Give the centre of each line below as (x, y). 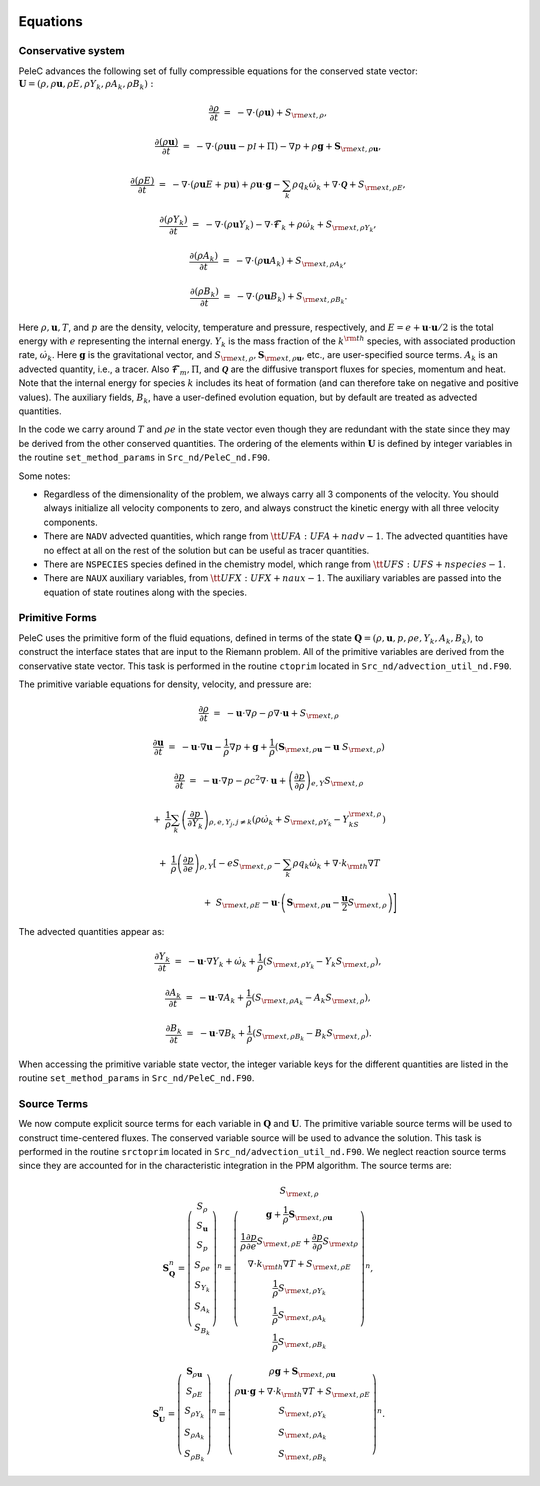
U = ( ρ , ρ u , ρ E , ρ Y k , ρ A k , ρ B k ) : (86, 85)
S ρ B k (194, 1455)
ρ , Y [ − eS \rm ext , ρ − (240, 865)
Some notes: (44, 476)
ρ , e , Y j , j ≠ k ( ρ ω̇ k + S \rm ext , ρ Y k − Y (279, 821)
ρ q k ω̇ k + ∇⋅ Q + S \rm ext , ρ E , (348, 186)
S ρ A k (194, 1434)
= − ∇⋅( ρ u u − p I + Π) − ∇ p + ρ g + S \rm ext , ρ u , (282, 147)
